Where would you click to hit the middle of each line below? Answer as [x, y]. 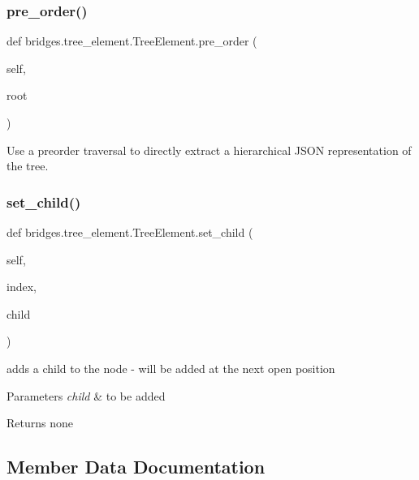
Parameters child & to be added [86, 395]
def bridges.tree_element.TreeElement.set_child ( [130, 232]
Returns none [40, 423]
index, [22, 287]
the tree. [28, 166]
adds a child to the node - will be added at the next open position [171, 368]
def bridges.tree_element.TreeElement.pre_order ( [132, 41]
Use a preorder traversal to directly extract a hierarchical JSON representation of [209, 150]
